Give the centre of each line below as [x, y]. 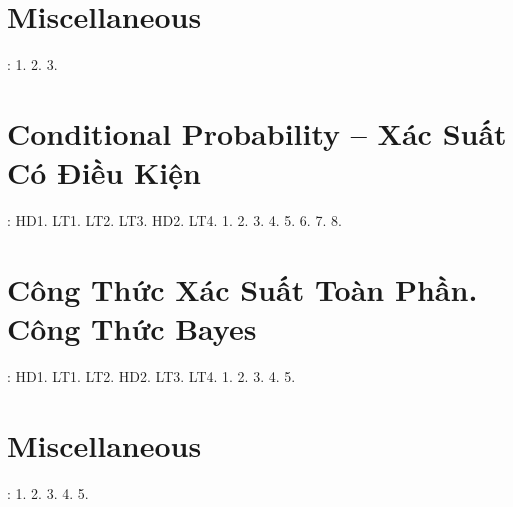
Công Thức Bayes [132, 328]
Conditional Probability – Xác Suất [257, 132]
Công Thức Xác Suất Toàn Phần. [242, 288]
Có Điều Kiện [104, 172]
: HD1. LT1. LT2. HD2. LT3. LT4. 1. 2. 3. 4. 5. [151, 375]
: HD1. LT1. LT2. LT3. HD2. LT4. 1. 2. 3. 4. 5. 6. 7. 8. [174, 220]
